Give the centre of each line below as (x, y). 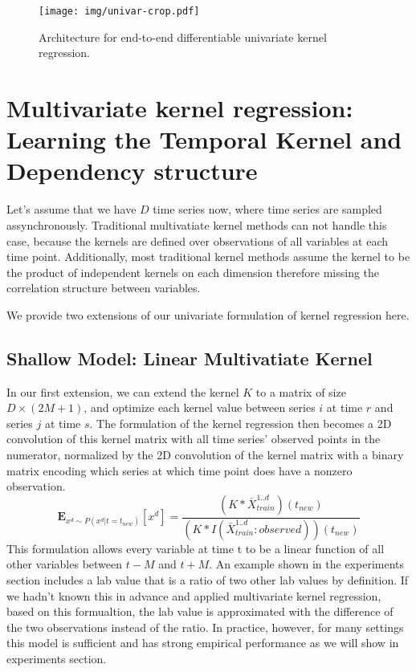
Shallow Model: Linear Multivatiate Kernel (190, 358)
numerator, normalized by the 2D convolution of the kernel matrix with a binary (205, 455)
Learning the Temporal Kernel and (204, 139)
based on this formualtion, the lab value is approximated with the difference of (200, 611)
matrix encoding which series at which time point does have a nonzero (179, 470)
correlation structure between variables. (104, 288)
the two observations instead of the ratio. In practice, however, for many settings (205, 627)
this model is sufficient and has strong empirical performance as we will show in (203, 643)
